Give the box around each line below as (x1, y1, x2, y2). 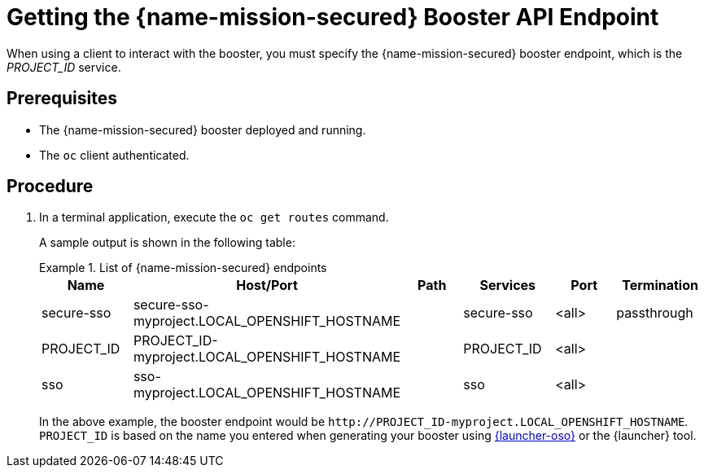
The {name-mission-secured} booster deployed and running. (39, 122, 366, 137)
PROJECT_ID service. (7, 59, 121, 74)
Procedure (7, 176, 94, 197)
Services (479, 277, 536, 294)
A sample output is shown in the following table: (39, 235, 295, 250)
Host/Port (236, 277, 298, 294)
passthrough (616, 305, 693, 322)
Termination (622, 277, 698, 294)
